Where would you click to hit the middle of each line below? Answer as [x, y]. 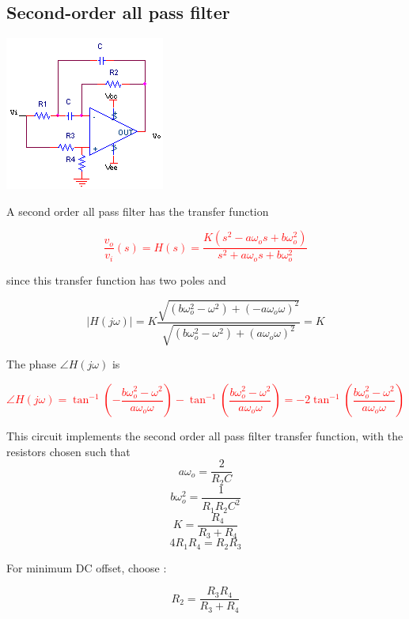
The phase [32, 364]
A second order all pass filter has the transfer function [138, 211]
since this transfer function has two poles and [116, 279]
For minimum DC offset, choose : [87, 567]
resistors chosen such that [68, 451]
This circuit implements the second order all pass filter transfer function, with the [205, 436]
